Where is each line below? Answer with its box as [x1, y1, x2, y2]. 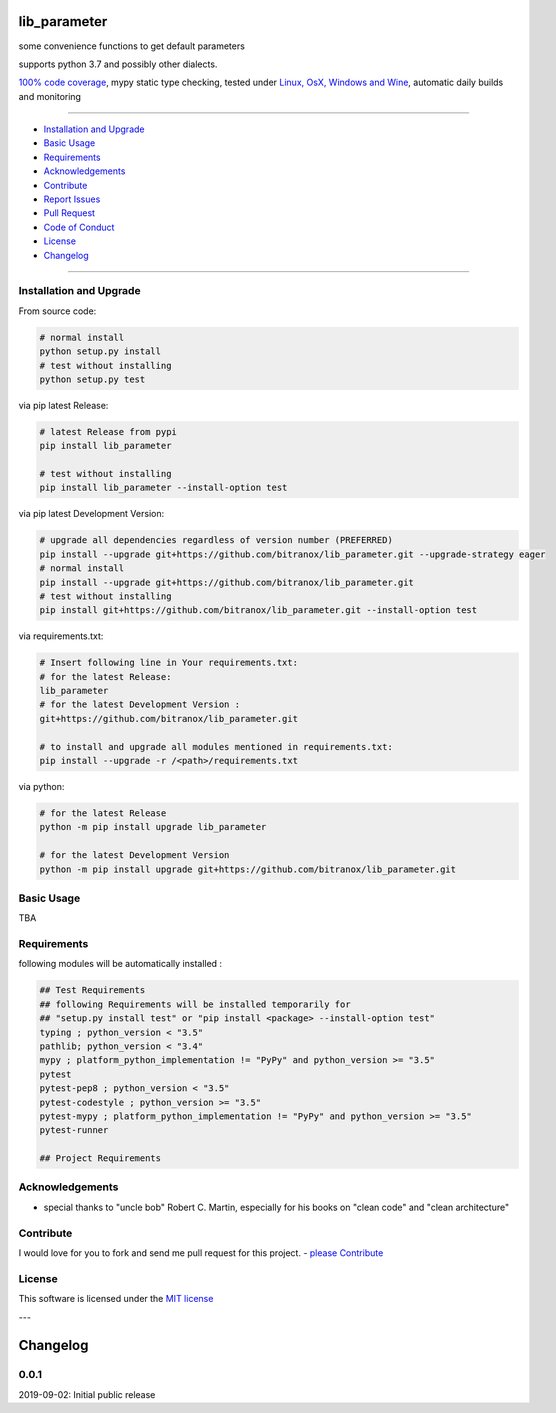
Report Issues [43, 193, 101, 205]
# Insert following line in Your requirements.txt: [39, 657, 299, 669]
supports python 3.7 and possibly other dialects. [18, 58, 218, 70]
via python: [18, 781, 65, 793]
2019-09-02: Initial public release [18, 1388, 156, 1400]
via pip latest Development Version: [18, 508, 165, 520]
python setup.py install [39, 346, 162, 357]
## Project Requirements [39, 1153, 162, 1164]
